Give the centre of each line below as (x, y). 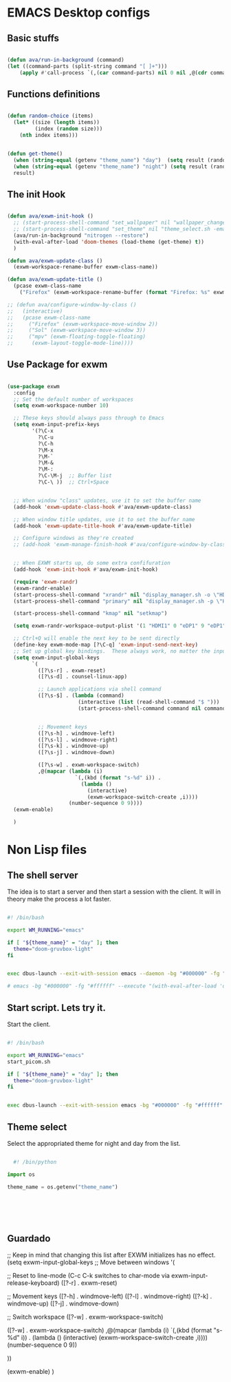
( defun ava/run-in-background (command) (66, 60)
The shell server (43, 875)
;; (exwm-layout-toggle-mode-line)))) (70, 343)
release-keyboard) (33, 1283)
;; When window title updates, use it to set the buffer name (104, 519)
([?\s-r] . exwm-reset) (72, 670)
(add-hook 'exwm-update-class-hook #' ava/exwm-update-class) (103, 507)
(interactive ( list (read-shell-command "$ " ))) (149, 702)
